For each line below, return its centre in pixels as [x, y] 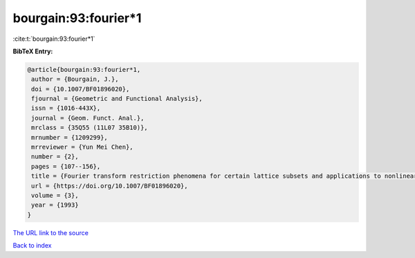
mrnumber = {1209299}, [70, 137]
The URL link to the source [51, 232]
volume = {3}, [55, 195]
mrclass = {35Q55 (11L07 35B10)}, [90, 128]
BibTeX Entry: [33, 51]
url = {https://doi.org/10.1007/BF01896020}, [110, 186]
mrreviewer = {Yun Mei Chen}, [83, 147]
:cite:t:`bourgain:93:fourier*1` [54, 39]
